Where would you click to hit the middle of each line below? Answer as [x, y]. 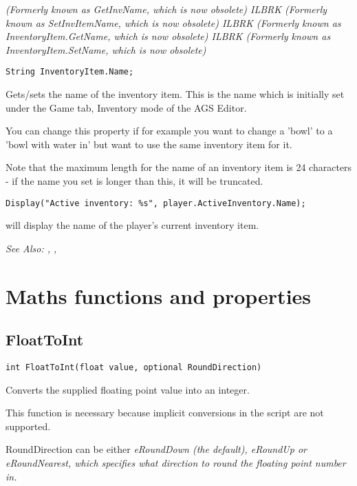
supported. [28, 426]
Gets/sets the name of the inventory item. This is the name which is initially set [175, 94]
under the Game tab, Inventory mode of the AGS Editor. [126, 107]
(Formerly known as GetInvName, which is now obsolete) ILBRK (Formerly [166, 9]
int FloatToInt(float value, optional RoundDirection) [134, 368]
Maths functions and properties [159, 295]
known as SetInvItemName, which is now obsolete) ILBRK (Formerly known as [173, 22]
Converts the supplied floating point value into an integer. [128, 389]
